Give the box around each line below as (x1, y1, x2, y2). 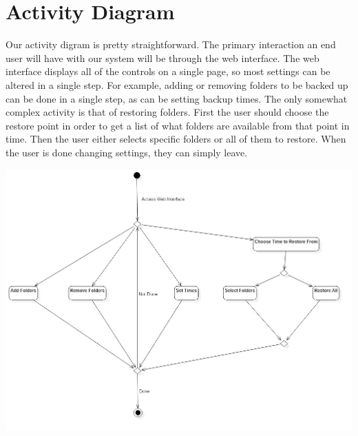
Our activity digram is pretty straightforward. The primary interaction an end (6, 37, 336, 52)
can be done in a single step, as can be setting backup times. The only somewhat (6, 91, 348, 105)
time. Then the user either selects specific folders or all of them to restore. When (6, 132, 346, 146)
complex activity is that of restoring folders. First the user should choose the (6, 105, 329, 119)
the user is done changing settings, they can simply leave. (6, 145, 248, 159)
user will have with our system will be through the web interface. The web (6, 50, 319, 65)
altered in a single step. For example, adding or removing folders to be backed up (6, 77, 348, 92)
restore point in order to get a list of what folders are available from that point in (6, 118, 350, 132)
